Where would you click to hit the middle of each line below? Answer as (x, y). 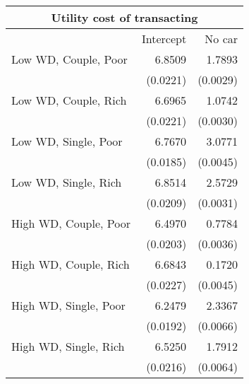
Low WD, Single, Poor (67, 141)
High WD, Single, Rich (68, 346)
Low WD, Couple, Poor (69, 59)
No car (221, 39)
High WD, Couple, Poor (71, 223)
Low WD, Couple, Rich (69, 100)
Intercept (164, 39)
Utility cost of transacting (124, 17)
